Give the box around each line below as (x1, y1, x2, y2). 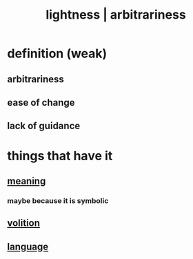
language (7, 240, 49, 252)
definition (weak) (7, 46, 108, 61)
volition (7, 218, 40, 229)
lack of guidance (7, 120, 81, 132)
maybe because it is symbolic (7, 195, 109, 205)
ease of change (7, 97, 75, 108)
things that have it (7, 148, 113, 164)
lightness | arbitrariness (45, 7, 186, 23)
